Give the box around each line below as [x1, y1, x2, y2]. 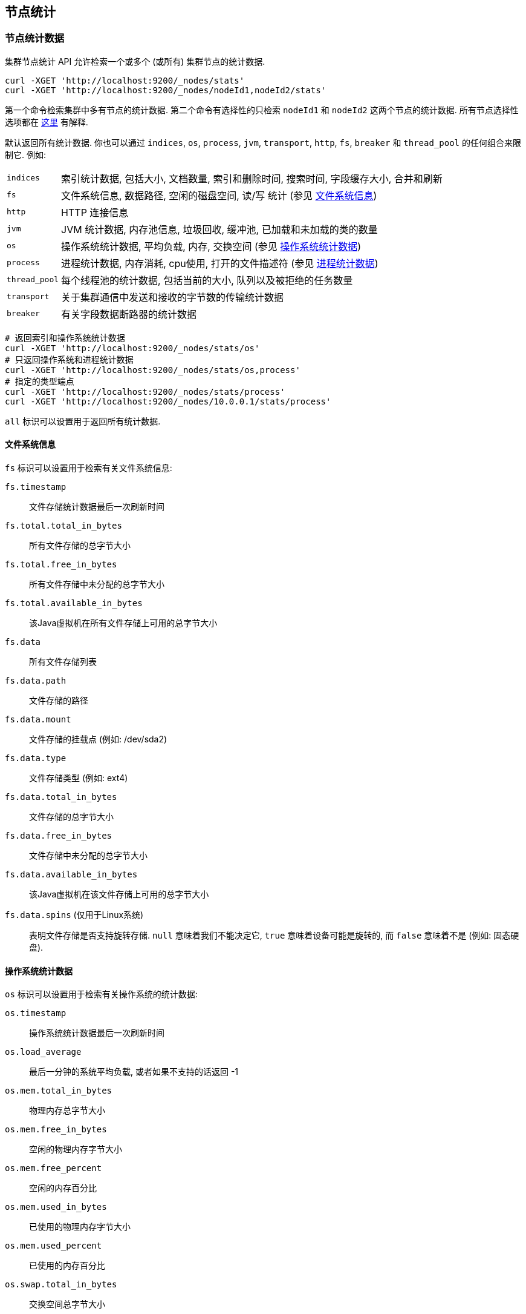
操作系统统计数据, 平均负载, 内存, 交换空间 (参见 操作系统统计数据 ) [61, 240, 362, 253]
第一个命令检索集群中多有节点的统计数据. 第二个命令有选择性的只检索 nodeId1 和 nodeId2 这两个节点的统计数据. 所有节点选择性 [5, 104, 519, 115]
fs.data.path [5, 676, 67, 686]
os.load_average [5, 1047, 82, 1057]
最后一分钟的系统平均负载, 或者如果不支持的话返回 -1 [29, 1066, 239, 1077]
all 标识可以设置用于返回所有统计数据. [5, 415, 161, 426]
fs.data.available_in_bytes [5, 870, 138, 880]
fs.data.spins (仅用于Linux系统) [5, 910, 144, 920]
